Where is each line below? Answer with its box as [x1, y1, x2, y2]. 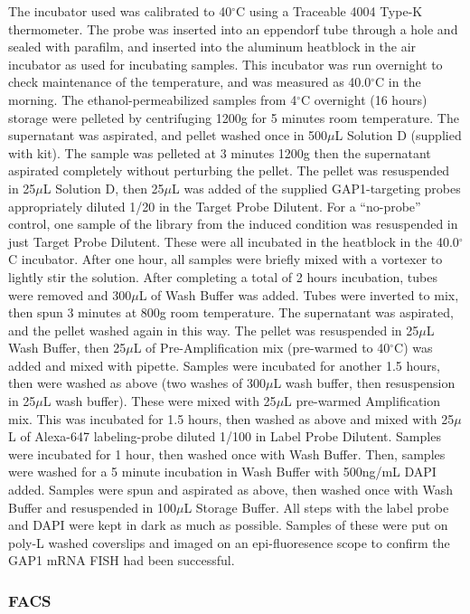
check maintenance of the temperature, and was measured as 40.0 [8, 72, 371, 91]
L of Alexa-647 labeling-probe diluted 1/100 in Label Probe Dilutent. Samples [8, 427, 441, 446]
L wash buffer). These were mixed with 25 [42, 392, 277, 411]
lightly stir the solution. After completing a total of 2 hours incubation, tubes [8, 267, 437, 286]
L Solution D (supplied [334, 126, 462, 145]
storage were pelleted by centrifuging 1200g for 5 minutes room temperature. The [8, 108, 459, 127]
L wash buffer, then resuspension [273, 373, 456, 392]
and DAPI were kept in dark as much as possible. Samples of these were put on [8, 515, 448, 534]
